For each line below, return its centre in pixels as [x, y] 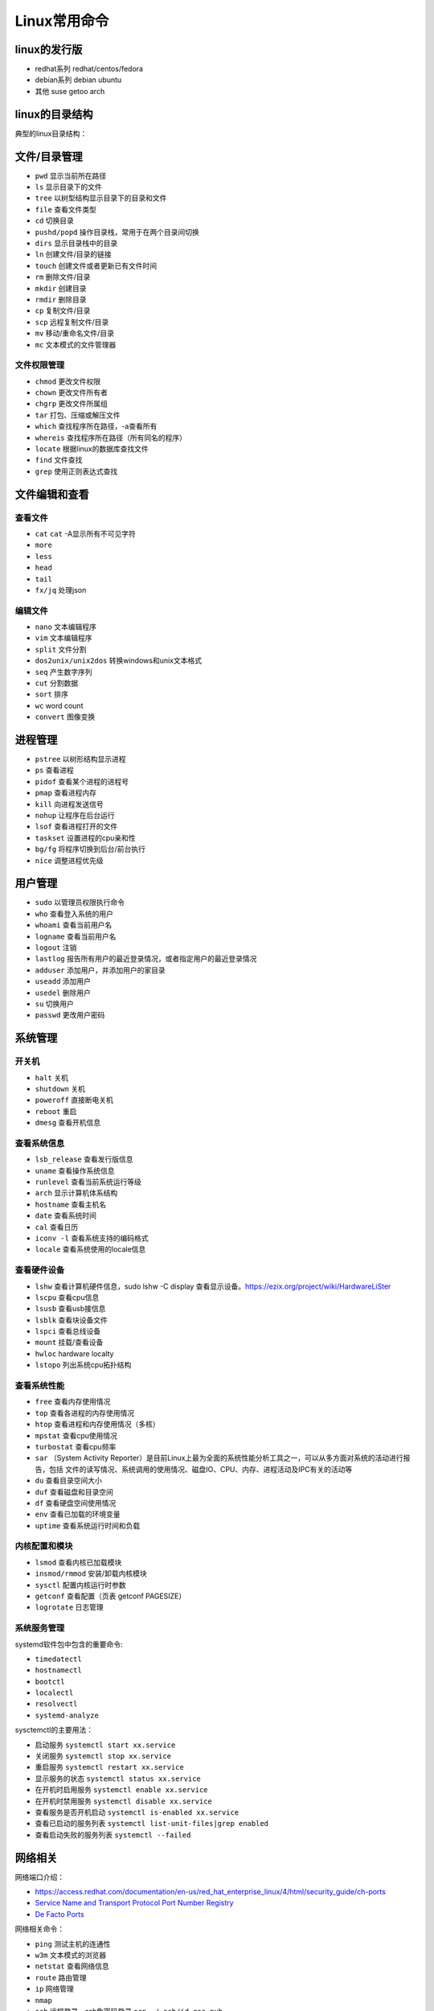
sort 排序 [51, 694]
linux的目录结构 [54, 114]
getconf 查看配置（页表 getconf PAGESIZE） [111, 1596]
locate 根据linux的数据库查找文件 [92, 449]
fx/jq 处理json [61, 590]
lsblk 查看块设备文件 [72, 1320]
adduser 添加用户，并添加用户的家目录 [100, 970]
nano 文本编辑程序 [66, 627]
